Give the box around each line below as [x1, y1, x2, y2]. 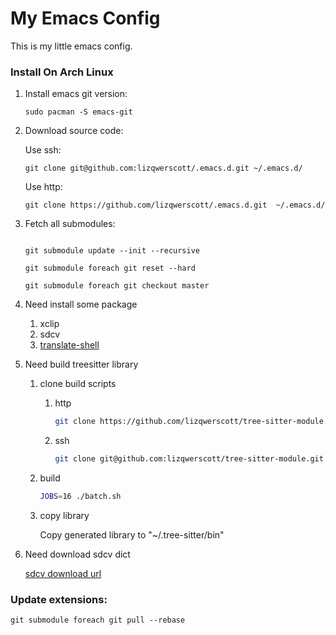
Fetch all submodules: [24, 218, 116, 230]
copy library [39, 509, 90, 521]
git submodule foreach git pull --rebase [10, 615, 186, 626]
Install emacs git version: [24, 88, 128, 100]
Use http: [24, 181, 63, 193]
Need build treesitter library [24, 358, 139, 371]
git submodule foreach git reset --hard [24, 263, 196, 274]
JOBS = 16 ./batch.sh [39, 491, 122, 501]
